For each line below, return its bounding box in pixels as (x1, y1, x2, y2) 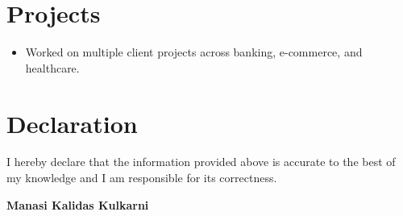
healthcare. (25, 59, 80, 76)
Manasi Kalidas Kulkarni (6, 196, 149, 213)
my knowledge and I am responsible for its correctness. (6, 169, 277, 186)
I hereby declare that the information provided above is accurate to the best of (6, 153, 396, 170)
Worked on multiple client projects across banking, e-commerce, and (25, 44, 363, 60)
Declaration (6, 106, 138, 139)
